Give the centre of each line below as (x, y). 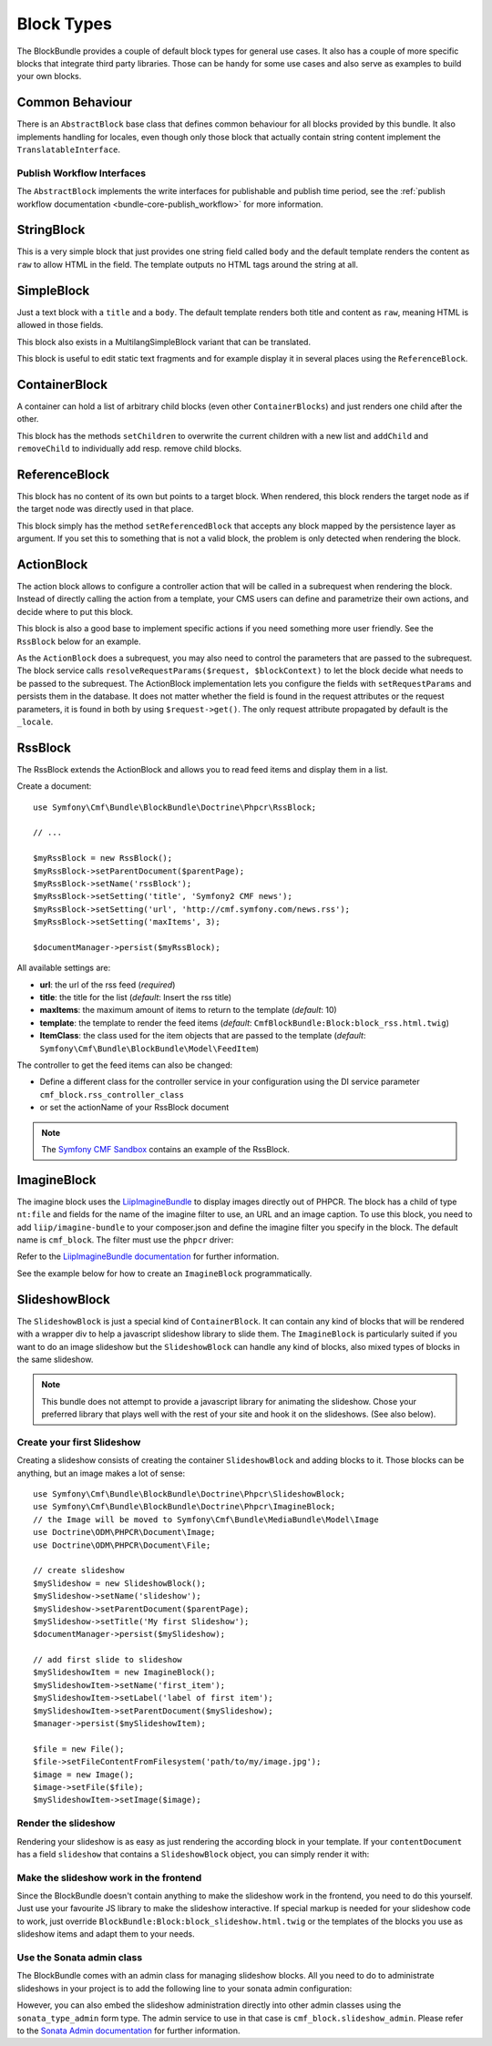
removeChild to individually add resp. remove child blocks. (129, 448)
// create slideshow (79, 1570)
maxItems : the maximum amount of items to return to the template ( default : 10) (188, 1010)
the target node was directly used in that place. (105, 509)
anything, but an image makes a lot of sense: (101, 1473)
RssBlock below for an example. (79, 641)
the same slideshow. (55, 1359)
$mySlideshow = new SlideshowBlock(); (120, 1583)
